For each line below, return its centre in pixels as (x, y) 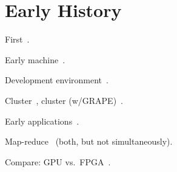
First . (17, 39)
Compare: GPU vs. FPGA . (58, 161)
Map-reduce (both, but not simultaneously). (89, 141)
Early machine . (35, 59)
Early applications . (42, 121)
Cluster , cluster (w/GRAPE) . (64, 100)
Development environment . (57, 80)
